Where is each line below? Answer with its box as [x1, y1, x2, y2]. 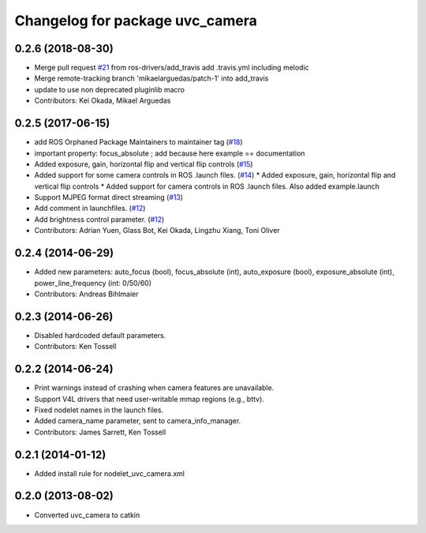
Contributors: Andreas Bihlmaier [34, 289, 139, 298]
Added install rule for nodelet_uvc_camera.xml [34, 468, 185, 478]
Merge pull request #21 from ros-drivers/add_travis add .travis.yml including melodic [34, 63, 309, 73]
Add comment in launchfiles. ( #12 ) [34, 204, 146, 213]
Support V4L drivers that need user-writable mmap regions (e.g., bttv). [34, 394, 264, 404]
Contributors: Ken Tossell [34, 342, 117, 351]
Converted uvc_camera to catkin [34, 510, 140, 520]
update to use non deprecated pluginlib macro [34, 84, 185, 94]
